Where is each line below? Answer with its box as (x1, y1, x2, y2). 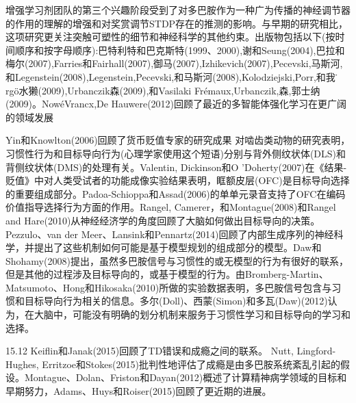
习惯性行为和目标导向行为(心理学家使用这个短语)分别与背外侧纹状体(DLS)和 (5, 146, 346, 160)
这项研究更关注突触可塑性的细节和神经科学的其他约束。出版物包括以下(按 (5, 29, 335, 44)
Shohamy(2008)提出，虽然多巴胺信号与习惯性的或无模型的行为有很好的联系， (5, 253, 348, 268)
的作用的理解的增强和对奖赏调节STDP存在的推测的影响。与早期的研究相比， (5, 16, 348, 30)
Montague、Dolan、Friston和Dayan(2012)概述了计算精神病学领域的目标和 (24, 370, 347, 385)
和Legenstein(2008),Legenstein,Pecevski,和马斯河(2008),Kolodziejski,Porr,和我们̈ (5, 69, 338, 83)
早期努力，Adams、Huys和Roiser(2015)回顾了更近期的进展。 (5, 384, 272, 398)
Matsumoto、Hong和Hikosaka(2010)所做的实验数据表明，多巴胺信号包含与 (5, 280, 332, 294)
